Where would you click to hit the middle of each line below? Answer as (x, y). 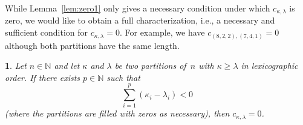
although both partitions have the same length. (92, 45)
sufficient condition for (47, 32)
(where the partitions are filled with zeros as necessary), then (117, 113)
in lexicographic (269, 66)
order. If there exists (43, 77)
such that (123, 77)
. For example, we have (162, 32)
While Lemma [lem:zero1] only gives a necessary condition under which (138, 8)
